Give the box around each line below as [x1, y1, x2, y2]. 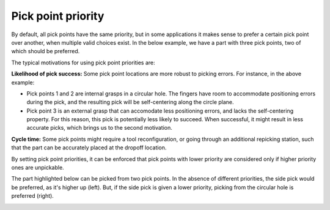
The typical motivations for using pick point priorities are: [11, 59, 155, 66]
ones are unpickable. [11, 164, 64, 171]
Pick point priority [11, 9, 105, 23]
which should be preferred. [11, 48, 80, 55]
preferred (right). [11, 192, 54, 200]
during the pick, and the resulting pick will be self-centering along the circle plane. [26, 99, 235, 106]
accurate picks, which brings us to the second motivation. [26, 124, 172, 132]
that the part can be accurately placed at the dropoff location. [11, 144, 167, 151]
